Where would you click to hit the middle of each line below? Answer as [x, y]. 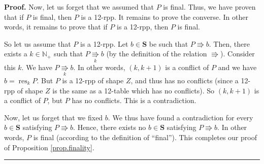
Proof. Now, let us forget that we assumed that [79, 7]
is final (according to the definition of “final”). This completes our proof [145, 137]
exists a [16, 54]
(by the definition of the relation [157, 54]
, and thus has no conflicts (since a [185, 80]
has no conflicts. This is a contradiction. [134, 100]
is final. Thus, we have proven [209, 7]
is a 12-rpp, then [142, 27]
